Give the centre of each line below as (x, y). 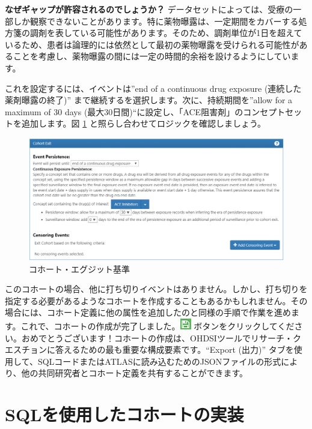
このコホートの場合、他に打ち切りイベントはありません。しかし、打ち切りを (156, 289)
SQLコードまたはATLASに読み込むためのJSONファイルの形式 (159, 361)
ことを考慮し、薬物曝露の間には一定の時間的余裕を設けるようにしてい (152, 56)
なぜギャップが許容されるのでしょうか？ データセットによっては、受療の (149, 9)
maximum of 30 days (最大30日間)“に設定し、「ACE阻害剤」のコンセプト (145, 111)
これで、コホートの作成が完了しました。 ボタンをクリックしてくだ (158, 326)
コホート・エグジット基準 (79, 268)
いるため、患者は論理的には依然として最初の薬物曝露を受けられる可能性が (152, 44)
